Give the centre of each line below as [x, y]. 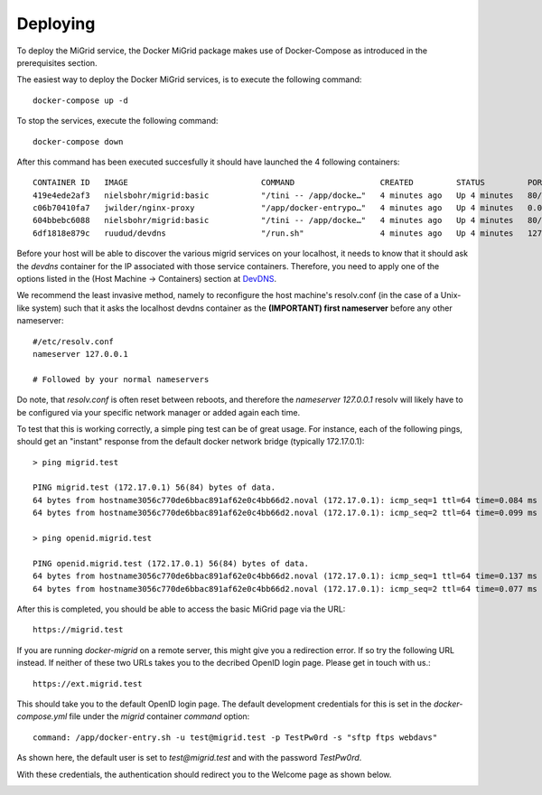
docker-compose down [78, 141]
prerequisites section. [57, 62]
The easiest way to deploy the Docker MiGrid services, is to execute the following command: [189, 79]
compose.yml [42, 716]
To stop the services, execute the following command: [117, 121]
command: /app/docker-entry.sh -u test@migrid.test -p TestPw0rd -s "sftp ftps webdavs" [235, 737]
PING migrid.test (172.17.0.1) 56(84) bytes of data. [154, 487]
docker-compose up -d [80, 100]
